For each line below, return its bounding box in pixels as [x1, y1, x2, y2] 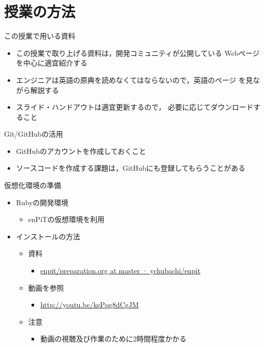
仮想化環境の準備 [4, 180, 61, 191]
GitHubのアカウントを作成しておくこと [16, 145, 146, 156]
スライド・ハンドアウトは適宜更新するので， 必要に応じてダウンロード [16, 102, 253, 112]
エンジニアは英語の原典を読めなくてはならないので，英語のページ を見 [16, 74, 253, 85]
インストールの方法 [16, 231, 80, 241]
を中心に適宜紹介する [16, 57, 87, 68]
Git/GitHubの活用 [4, 129, 63, 139]
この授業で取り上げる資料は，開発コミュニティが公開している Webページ [16, 47, 260, 58]
